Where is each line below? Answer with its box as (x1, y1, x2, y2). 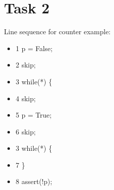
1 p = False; (15, 43, 53, 53)
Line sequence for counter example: (4, 26, 111, 37)
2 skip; (15, 60, 36, 70)
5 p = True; (15, 110, 52, 120)
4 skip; (15, 93, 36, 103)
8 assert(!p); (15, 176, 53, 187)
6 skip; (15, 126, 36, 136)
